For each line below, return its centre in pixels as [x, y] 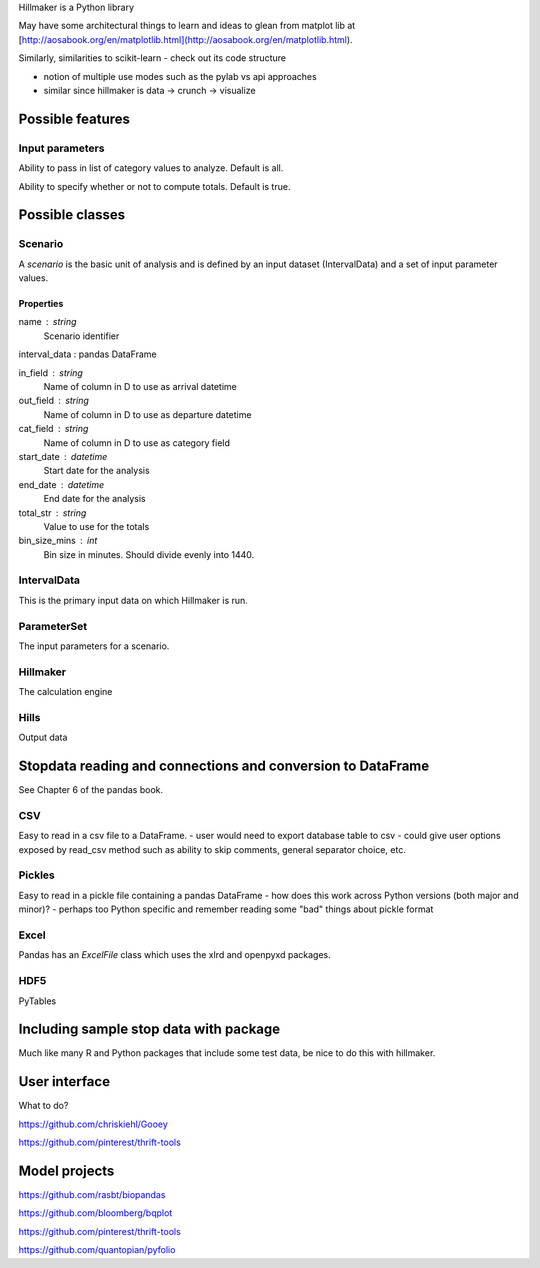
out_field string [54, 401]
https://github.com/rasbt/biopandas [92, 1194]
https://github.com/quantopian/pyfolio [97, 1250]
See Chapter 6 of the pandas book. [91, 790]
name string [47, 322]
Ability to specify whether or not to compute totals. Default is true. [154, 186]
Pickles [36, 875]
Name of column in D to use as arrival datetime [140, 386]
